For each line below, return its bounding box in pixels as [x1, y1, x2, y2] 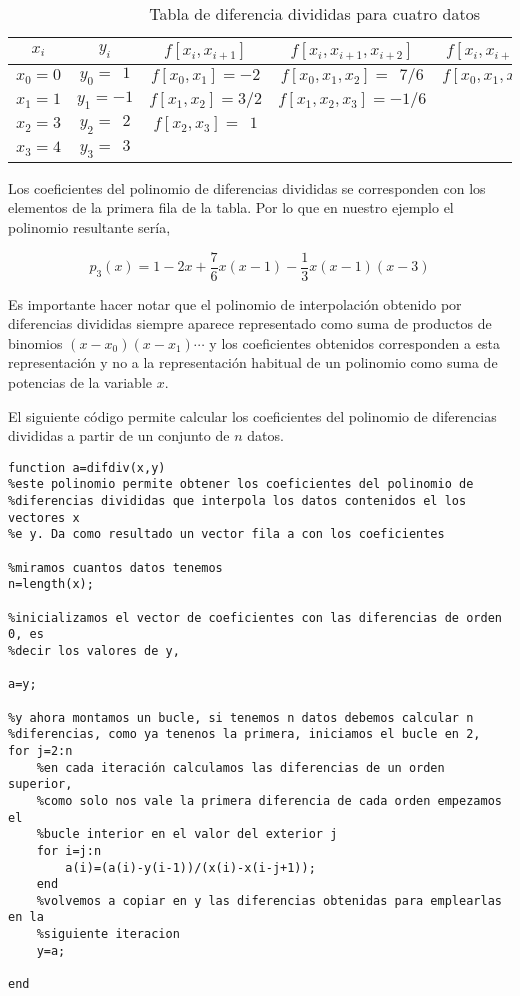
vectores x [8, 510, 80, 525]
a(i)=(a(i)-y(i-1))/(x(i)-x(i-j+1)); [65, 860, 316, 875]
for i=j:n [36, 843, 102, 858]
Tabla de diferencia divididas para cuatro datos [149, 2, 480, 25]
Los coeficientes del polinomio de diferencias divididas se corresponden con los [8, 177, 486, 198]
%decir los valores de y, [8, 643, 180, 658]
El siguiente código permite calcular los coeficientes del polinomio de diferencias [8, 405, 497, 426]
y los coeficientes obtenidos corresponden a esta [209, 332, 500, 353]
